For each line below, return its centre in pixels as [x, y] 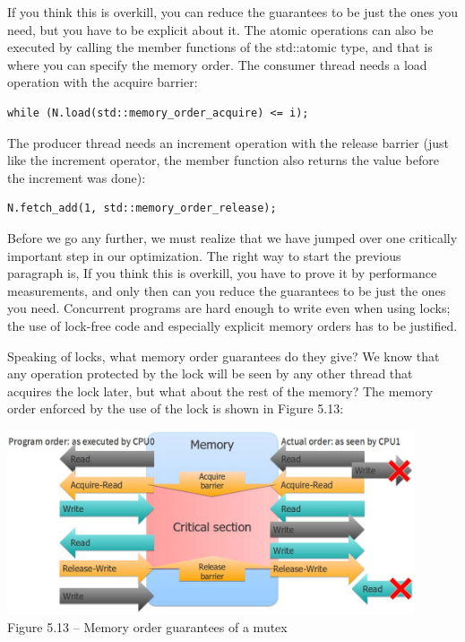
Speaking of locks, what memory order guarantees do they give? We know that [224, 356]
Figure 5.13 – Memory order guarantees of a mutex [147, 627]
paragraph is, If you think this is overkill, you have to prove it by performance [222, 273]
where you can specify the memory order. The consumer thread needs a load [217, 64]
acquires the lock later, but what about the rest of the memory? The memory [220, 390]
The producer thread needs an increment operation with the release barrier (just [228, 142]
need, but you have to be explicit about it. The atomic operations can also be [220, 29]
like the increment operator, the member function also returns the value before [223, 160]
